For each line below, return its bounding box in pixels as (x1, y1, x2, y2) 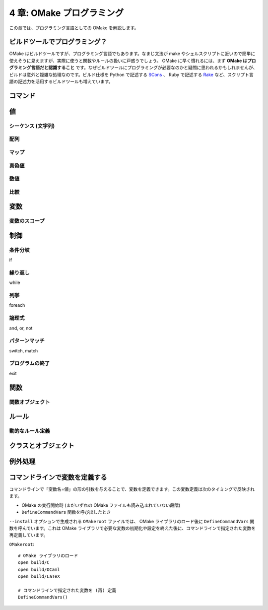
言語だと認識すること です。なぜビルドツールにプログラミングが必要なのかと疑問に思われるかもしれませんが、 (30, 65, 258, 70)
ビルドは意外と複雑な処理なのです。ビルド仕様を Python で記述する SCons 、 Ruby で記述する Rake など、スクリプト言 (9, 71, 254, 77)
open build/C (18, 560, 50, 565)
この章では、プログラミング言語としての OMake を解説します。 (9, 25, 139, 31)
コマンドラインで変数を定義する (9, 473, 107, 481)
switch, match (9, 347, 38, 353)
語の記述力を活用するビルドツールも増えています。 (9, 78, 113, 84)
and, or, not (9, 325, 33, 331)
